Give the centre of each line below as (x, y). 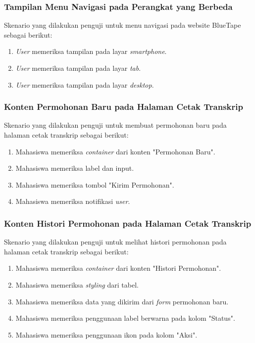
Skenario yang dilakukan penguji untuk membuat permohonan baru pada (115, 125)
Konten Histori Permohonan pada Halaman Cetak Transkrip (128, 223)
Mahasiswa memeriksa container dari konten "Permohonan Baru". (115, 151)
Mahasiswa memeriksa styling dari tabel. (77, 284)
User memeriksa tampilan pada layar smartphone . (91, 51)
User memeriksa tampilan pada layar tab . (78, 68)
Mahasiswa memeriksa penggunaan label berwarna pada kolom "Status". (125, 318)
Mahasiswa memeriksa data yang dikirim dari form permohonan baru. (122, 301)
